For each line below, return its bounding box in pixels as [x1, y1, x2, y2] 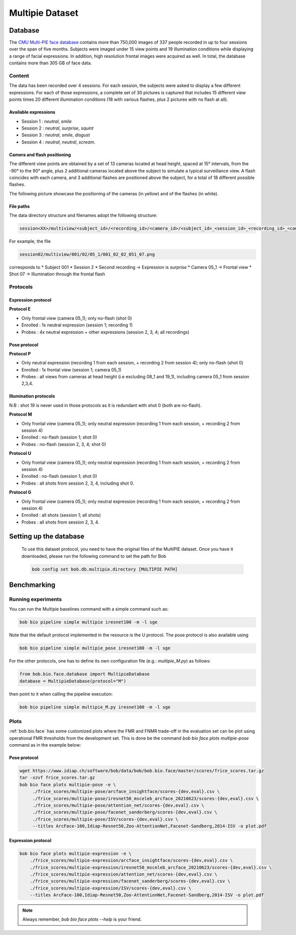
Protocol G [9, 490, 32, 495]
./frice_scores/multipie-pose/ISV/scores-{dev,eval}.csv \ [32, 816, 179, 822]
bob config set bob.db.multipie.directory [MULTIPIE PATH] [32, 566, 178, 572]
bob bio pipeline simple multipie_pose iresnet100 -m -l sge [19, 645, 171, 651]
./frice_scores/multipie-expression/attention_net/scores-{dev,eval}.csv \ [30, 871, 218, 877]
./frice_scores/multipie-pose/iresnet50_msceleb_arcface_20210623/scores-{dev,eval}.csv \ [32, 796, 259, 801]
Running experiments [9, 596, 62, 603]
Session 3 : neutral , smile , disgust [21, 132, 90, 138]
